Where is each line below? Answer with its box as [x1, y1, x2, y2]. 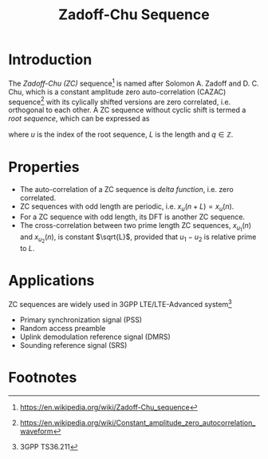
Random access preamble [19, 323, 106, 333]
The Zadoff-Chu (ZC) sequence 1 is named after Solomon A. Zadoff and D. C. [8, 77, 259, 88]
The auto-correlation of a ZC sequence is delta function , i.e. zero [19, 185, 234, 194]
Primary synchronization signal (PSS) [19, 314, 142, 325]
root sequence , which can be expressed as [8, 114, 150, 123]
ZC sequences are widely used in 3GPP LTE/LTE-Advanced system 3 [8, 298, 233, 309]
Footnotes [8, 369, 77, 387]
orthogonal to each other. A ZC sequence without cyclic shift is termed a [8, 106, 246, 115]
